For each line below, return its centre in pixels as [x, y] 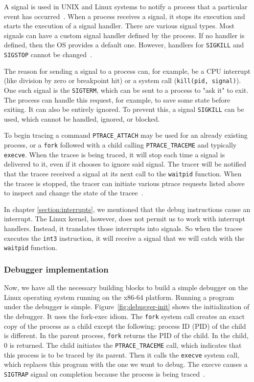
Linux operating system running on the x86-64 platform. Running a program [119, 297]
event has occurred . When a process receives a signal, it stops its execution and [125, 16]
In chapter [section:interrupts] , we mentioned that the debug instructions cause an [127, 209]
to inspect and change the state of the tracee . [74, 193]
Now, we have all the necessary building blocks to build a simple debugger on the [126, 287]
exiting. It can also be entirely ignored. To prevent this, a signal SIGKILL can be [124, 109]
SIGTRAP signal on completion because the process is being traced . [105, 373]
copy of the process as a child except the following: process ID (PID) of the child [125, 326]
